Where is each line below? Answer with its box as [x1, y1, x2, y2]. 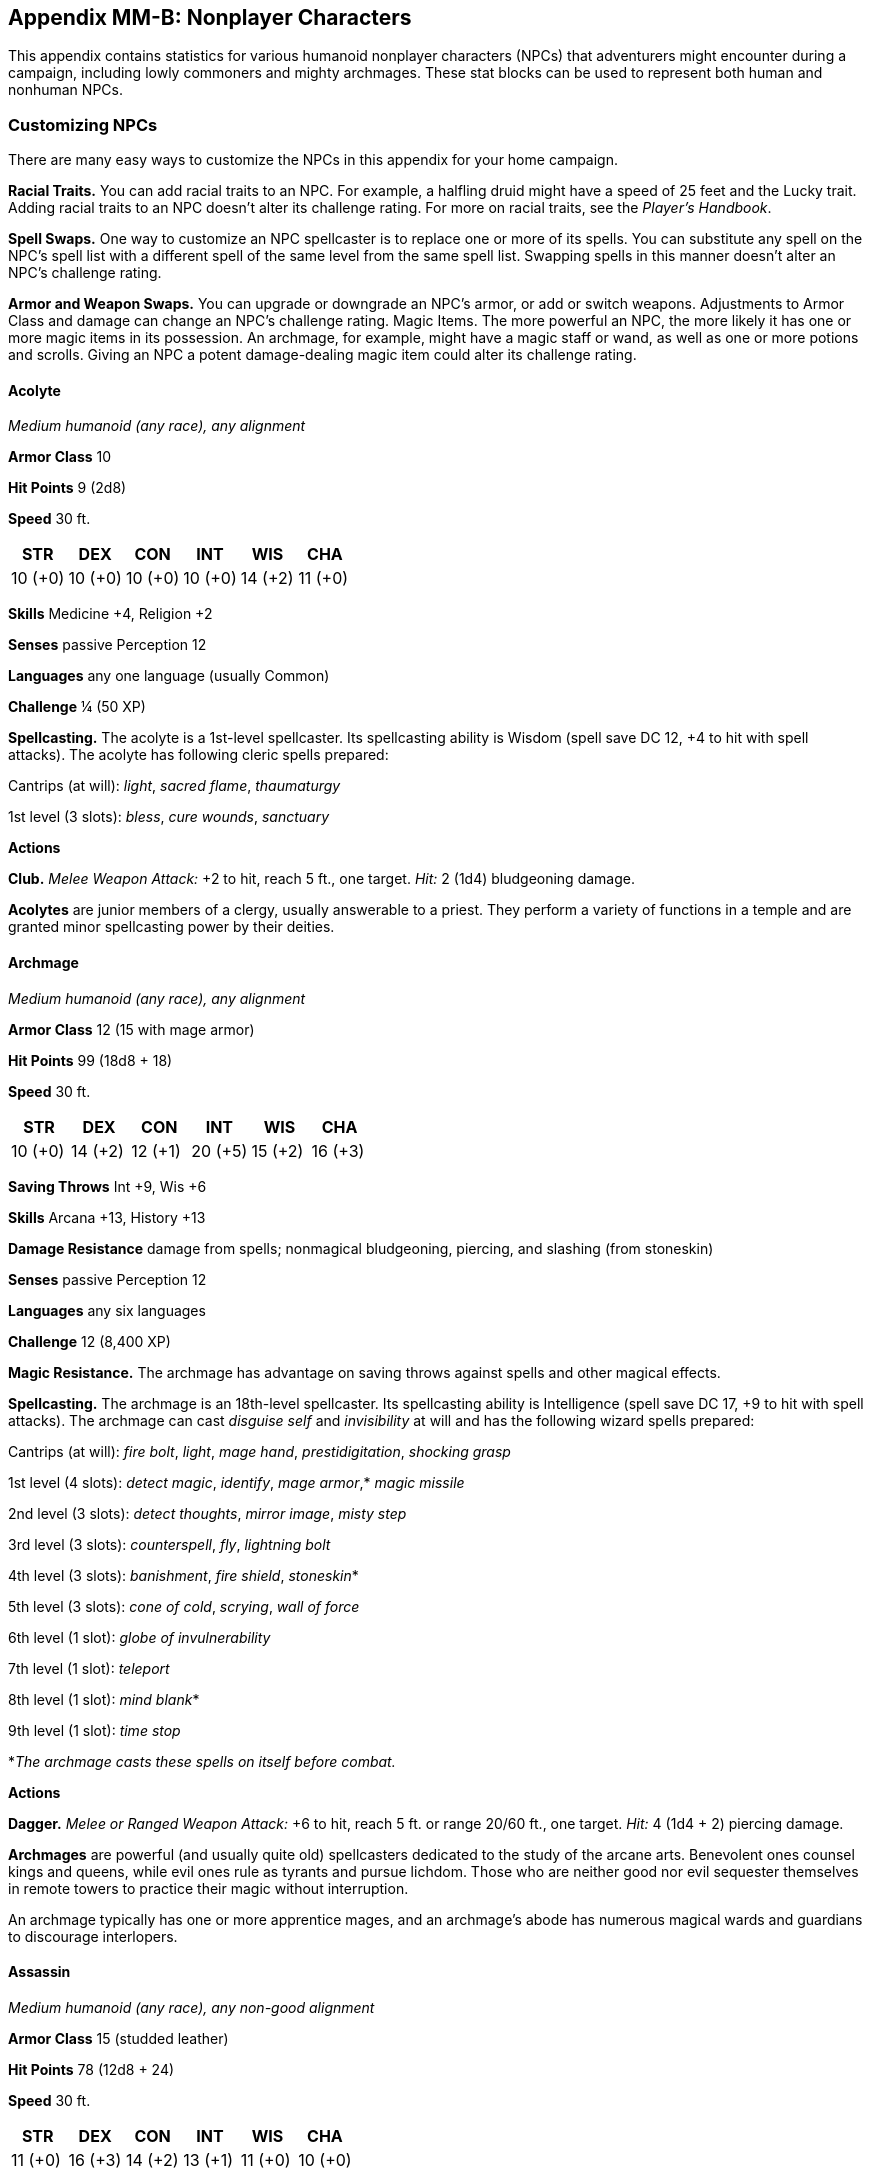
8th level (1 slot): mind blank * [8, 1690, 200, 1708]
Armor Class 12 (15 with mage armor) [8, 1020, 255, 1038]
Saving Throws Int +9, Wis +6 [8, 1177, 207, 1195]
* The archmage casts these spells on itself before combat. [8, 1752, 396, 1770]
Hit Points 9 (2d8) [8, 479, 127, 497]
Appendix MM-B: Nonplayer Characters [8, 5, 412, 30]
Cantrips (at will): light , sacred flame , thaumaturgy [8, 777, 341, 795]
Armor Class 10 [8, 448, 112, 466]
